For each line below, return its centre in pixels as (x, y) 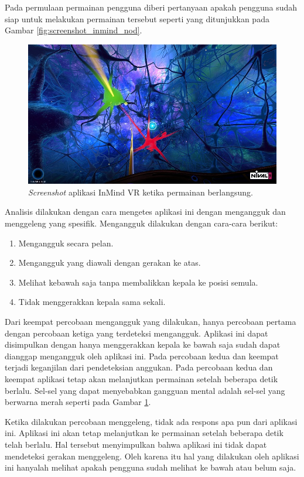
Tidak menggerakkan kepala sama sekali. (92, 302)
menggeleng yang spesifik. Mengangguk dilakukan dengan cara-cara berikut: (141, 223)
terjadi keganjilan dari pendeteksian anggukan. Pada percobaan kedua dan (139, 367)
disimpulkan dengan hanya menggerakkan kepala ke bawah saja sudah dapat (143, 344)
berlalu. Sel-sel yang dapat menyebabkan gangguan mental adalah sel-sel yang (145, 390)
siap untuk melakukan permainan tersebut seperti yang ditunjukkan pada (137, 18)
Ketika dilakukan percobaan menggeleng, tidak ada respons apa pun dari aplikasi (151, 421)
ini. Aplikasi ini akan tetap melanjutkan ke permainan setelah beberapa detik (144, 433)
